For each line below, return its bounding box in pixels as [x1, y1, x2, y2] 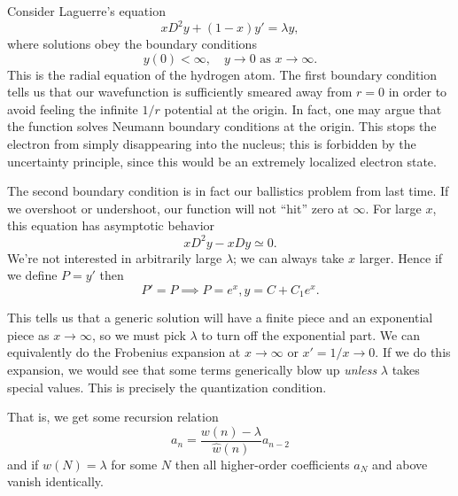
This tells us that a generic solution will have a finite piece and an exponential [7, 308, 433, 327]
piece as [7, 325, 50, 344]
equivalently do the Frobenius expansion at [7, 343, 241, 361]
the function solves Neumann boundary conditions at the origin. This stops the [7, 117, 437, 136]
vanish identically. [7, 472, 104, 491]
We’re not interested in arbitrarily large [7, 248, 222, 267]
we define [7, 266, 58, 284]
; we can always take [233, 248, 345, 267]
